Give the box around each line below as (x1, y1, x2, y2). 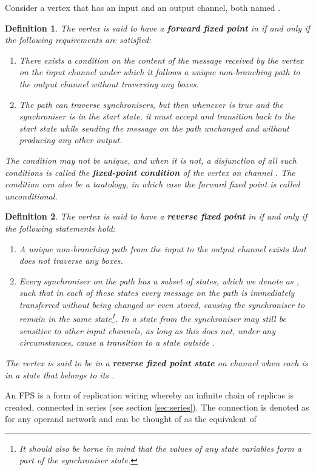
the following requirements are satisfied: (5, 33, 152, 46)
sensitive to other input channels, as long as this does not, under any (19, 324, 276, 337)
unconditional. (5, 189, 58, 202)
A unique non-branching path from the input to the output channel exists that (19, 242, 306, 255)
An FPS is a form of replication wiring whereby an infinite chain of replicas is (5, 389, 294, 401)
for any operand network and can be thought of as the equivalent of (5, 412, 257, 425)
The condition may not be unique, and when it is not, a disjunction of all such (5, 153, 297, 166)
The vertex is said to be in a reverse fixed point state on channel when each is (5, 356, 308, 369)
